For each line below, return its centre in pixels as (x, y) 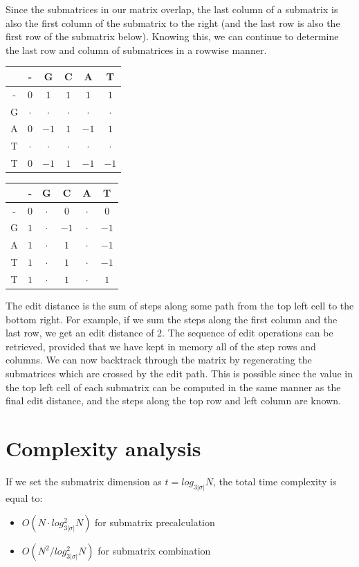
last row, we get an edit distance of (80, 333)
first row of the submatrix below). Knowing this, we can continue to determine (172, 36)
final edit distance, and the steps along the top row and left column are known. (173, 400)
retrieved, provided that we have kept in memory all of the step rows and (161, 346)
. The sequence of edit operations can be (248, 333)
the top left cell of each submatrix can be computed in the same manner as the (173, 387)
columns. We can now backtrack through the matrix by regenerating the (159, 360)
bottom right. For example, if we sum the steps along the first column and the (172, 319)
